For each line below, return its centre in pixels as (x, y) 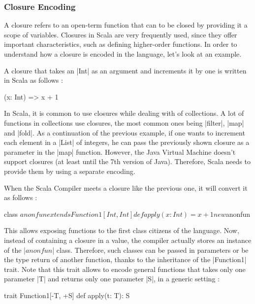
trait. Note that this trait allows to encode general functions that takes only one (125, 269)
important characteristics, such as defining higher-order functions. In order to (121, 44)
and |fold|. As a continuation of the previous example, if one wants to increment (125, 132)
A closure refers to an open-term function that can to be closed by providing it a (126, 25)
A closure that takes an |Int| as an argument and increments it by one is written (125, 70)
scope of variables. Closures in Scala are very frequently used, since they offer (121, 34)
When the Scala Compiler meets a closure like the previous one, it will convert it (126, 187)
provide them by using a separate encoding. (70, 171)
